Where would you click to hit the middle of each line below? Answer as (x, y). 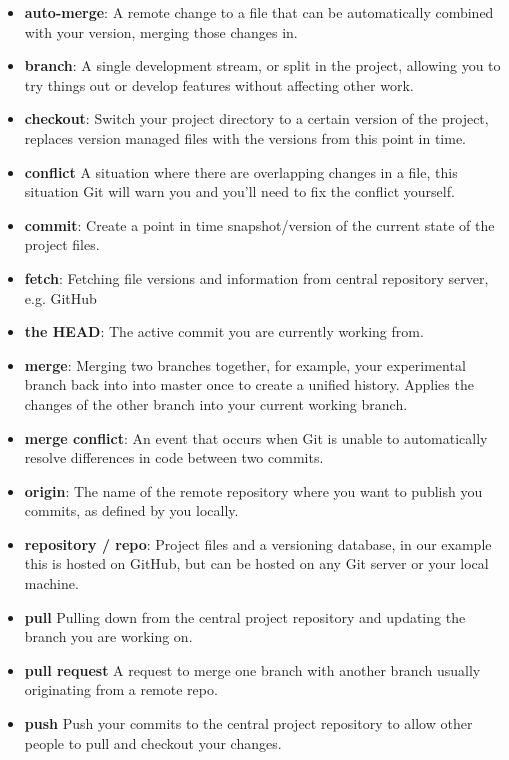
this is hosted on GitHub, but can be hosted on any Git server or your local (256, 563)
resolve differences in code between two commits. (174, 457)
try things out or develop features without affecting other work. (219, 84)
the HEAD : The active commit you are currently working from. (224, 331)
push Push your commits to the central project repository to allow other (248, 723)
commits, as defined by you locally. (131, 510)
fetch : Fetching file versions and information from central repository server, (256, 277)
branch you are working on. (108, 636)
